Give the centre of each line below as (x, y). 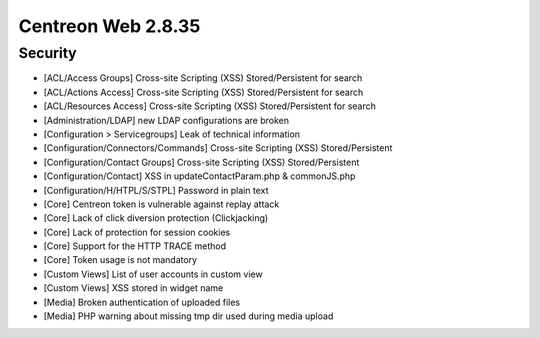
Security (47, 53)
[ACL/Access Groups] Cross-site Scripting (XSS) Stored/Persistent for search (203, 78)
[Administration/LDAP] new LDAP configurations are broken (166, 120)
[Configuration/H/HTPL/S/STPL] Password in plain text (156, 190)
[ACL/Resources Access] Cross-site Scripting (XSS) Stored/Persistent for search (210, 106)
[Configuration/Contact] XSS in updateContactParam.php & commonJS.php (199, 176)
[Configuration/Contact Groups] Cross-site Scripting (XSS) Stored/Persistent (201, 162)
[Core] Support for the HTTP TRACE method (135, 246)
